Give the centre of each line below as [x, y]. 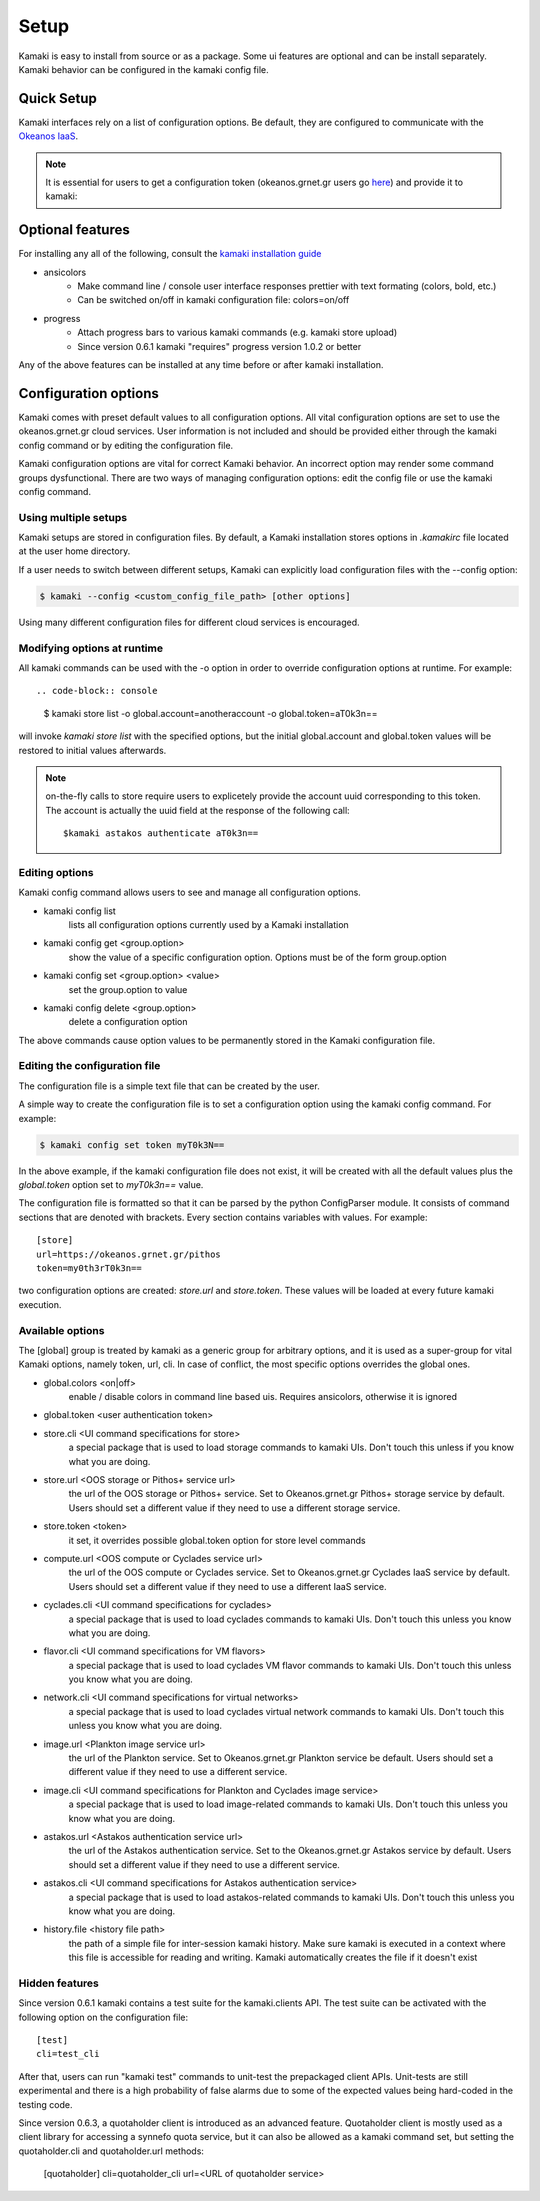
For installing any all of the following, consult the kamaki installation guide [170, 254]
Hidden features [58, 1983]
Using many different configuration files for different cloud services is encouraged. [189, 622]
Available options [61, 1330]
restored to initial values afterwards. [92, 750]
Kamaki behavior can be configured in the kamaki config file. [143, 69]
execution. [40, 1304]
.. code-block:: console [97, 691]
